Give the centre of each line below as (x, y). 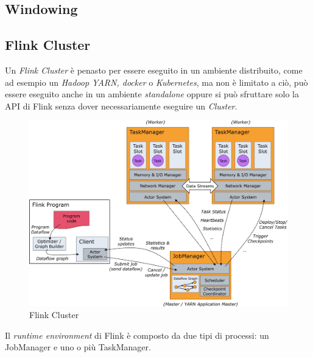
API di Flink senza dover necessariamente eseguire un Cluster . (121, 106)
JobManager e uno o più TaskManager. (78, 347)
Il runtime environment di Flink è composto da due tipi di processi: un (137, 335)
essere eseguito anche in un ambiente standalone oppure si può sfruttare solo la (152, 94)
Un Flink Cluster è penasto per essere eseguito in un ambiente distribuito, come (154, 70)
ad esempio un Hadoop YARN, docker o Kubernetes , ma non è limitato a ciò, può (156, 82)
